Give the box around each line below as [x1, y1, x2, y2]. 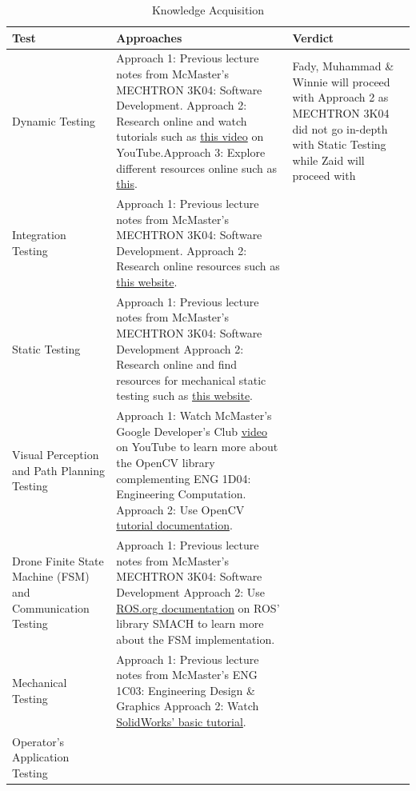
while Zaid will [292, 151, 365, 168]
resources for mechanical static [116, 371, 266, 388]
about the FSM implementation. [116, 630, 275, 647]
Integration [12, 226, 66, 243]
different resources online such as [116, 159, 277, 176]
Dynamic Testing [12, 112, 96, 129]
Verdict [292, 29, 334, 46]
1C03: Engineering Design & [116, 681, 255, 698]
